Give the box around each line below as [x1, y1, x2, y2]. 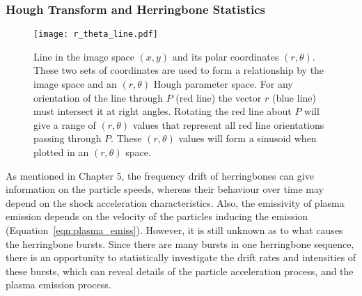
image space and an [33, 77, 117, 91]
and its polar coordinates [172, 49, 279, 63]
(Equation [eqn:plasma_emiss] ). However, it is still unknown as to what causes [6, 223, 343, 237]
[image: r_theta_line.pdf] [33, 29, 158, 40]
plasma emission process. [6, 277, 111, 292]
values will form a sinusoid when [178, 131, 317, 146]
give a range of [33, 117, 96, 132]
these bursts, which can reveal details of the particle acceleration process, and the [6, 263, 354, 278]
